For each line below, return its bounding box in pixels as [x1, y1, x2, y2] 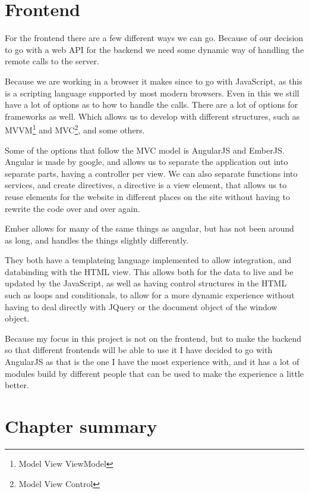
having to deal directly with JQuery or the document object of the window [5, 300, 278, 313]
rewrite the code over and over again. [5, 202, 140, 214]
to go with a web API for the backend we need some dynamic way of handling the [5, 43, 304, 55]
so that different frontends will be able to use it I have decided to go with [5, 344, 273, 356]
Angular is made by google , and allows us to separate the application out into [5, 155, 288, 168]
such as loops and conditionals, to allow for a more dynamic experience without [5, 289, 295, 301]
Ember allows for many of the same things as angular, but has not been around [5, 222, 294, 235]
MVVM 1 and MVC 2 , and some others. [5, 122, 145, 136]
